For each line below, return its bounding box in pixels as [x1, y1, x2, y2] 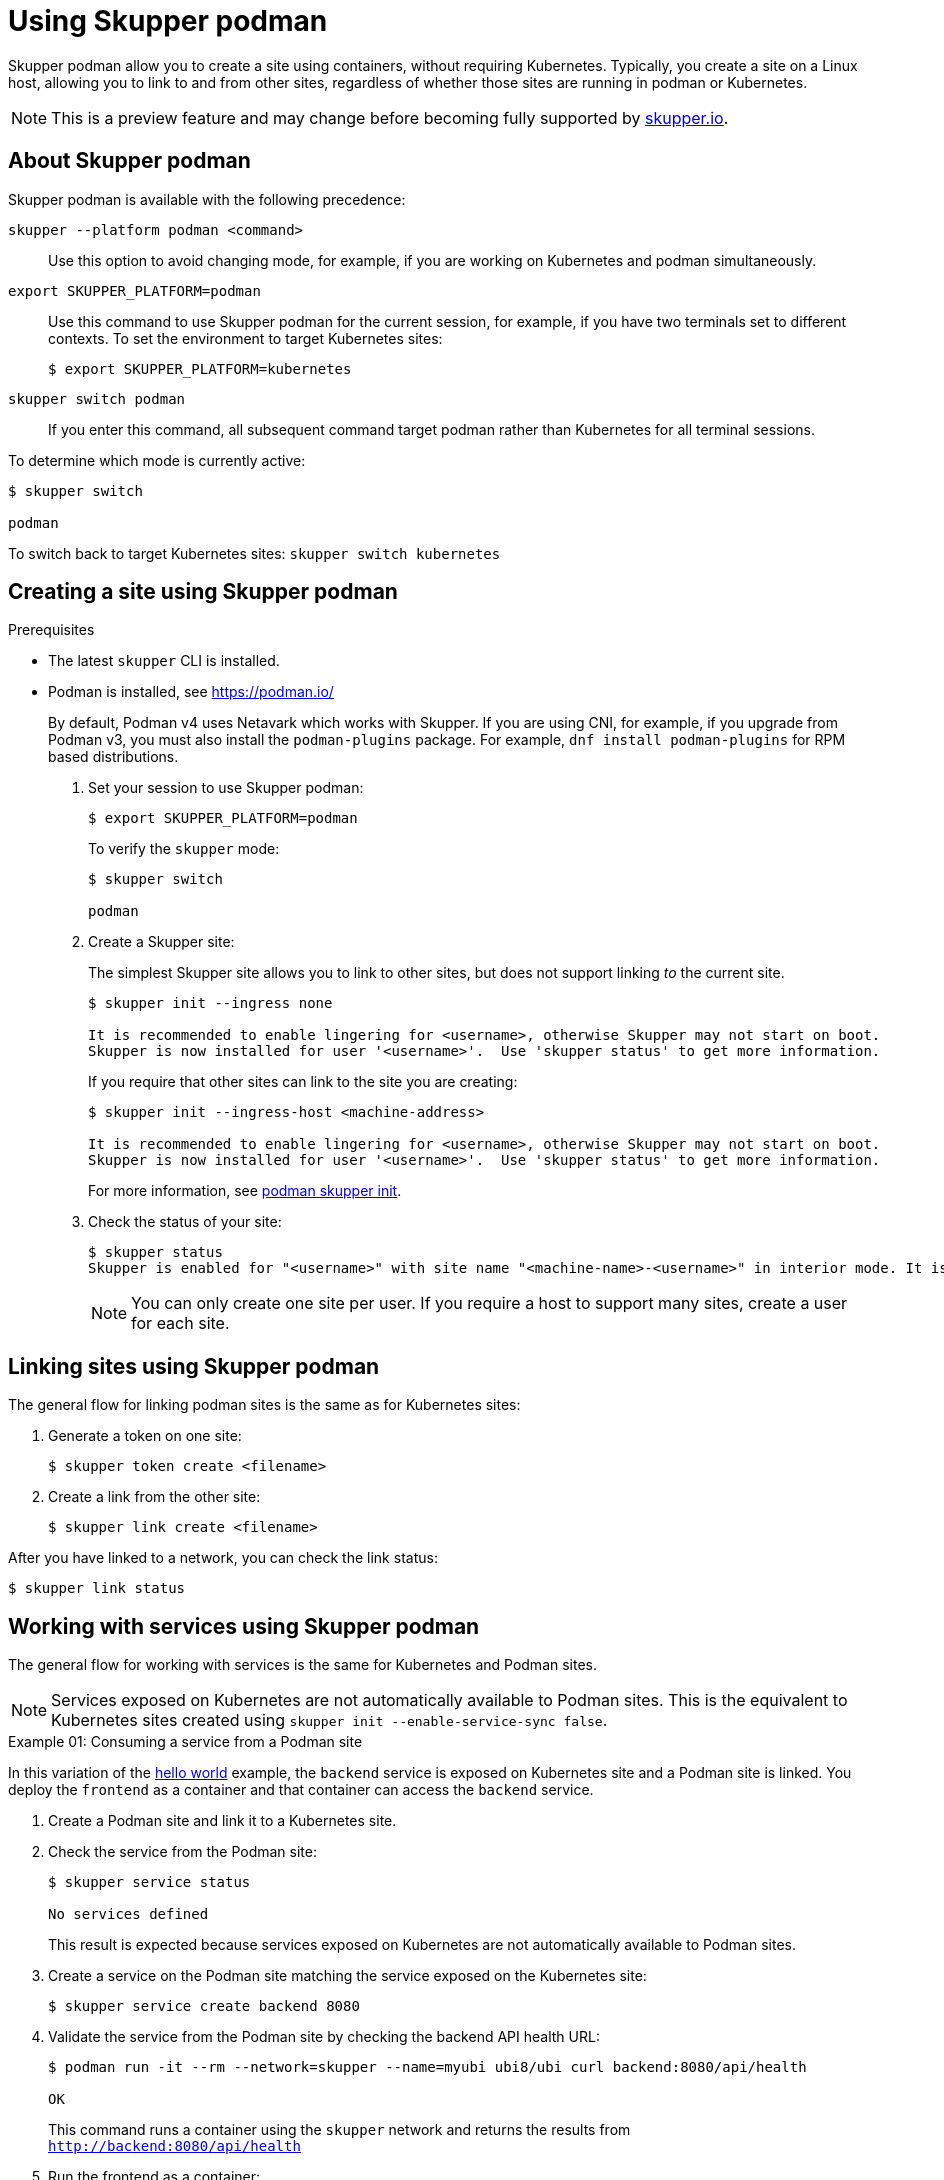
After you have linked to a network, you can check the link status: [8, 1549, 438, 1567]
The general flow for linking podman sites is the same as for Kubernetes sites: [8, 1396, 521, 1414]
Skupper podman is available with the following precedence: [8, 190, 406, 208]
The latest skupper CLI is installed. [48, 652, 280, 670]
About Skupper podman [8, 148, 251, 174]
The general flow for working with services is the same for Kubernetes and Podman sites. [8, 1656, 598, 1674]
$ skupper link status [8, 1580, 186, 1597]
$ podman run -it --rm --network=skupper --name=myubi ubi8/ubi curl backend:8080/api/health [48, 2059, 807, 2076]
